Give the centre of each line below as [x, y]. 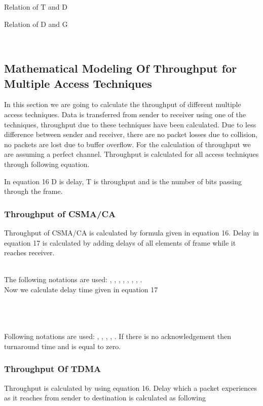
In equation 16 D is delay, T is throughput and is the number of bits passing [123, 181]
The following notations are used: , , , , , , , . [73, 279]
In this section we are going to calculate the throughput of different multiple [123, 104]
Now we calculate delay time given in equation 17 [81, 289]
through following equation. [47, 164]
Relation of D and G [36, 24]
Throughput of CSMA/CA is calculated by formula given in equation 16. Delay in [131, 232]
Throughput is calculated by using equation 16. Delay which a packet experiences [131, 387]
